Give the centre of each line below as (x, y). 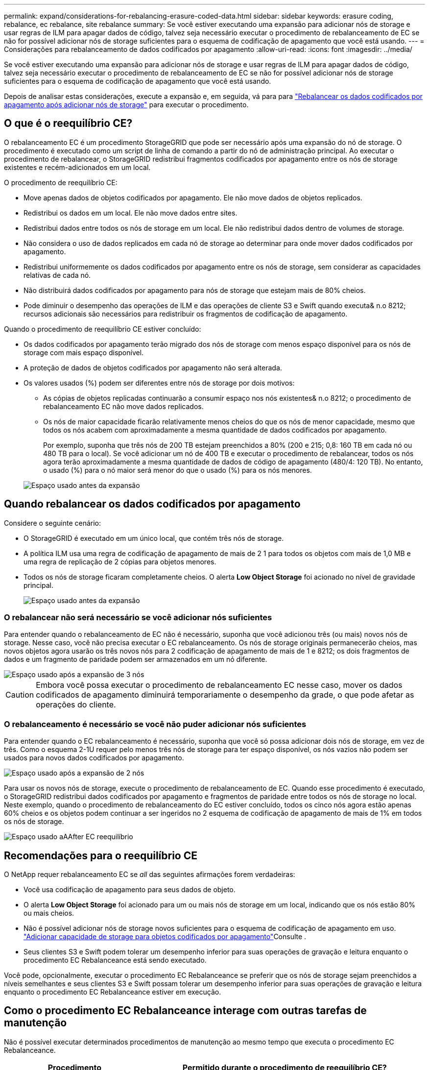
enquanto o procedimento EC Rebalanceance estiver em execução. (113, 992)
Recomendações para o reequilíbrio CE (101, 855)
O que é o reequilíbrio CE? (68, 123)
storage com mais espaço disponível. (84, 352)
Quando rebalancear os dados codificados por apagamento (152, 504)
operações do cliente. (76, 705)
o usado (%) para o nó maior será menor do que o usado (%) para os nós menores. (178, 470)
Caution (20, 695)
